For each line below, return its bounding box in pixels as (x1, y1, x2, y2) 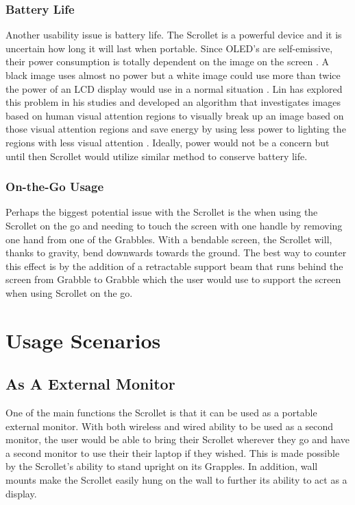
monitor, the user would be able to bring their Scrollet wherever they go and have (5, 432, 350, 447)
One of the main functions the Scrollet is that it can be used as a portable (5, 405, 317, 420)
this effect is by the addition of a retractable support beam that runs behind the (5, 258, 343, 273)
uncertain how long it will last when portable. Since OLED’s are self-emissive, (5, 41, 333, 55)
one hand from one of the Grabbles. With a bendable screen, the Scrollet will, (5, 232, 332, 246)
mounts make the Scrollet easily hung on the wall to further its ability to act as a (5, 473, 347, 487)
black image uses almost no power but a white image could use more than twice (5, 68, 341, 82)
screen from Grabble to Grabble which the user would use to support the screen (5, 272, 341, 287)
